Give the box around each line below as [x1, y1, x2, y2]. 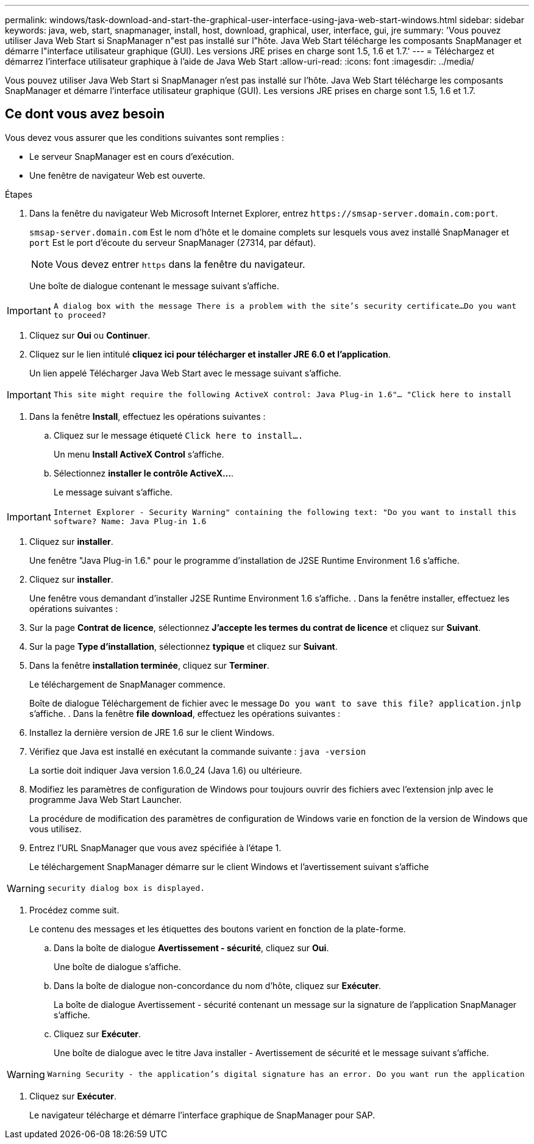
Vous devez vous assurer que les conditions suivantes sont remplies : [5, 132, 284, 143]
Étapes [5, 189, 33, 200]
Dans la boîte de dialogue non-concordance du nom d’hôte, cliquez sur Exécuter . [54, 980, 382, 991]
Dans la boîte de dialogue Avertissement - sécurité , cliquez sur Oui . [54, 942, 329, 953]
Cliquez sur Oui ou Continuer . [29, 329, 151, 340]
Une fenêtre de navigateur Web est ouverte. [29, 170, 205, 181]
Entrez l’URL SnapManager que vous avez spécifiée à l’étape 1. [29, 842, 282, 853]
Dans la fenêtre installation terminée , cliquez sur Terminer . [29, 660, 269, 671]
